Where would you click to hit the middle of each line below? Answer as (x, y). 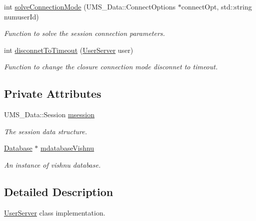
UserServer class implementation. (55, 212)
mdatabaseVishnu (67, 148)
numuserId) (21, 16)
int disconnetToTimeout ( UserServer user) (69, 50)
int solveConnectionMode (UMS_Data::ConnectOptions (90, 6)
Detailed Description (59, 191)
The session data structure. (46, 131)
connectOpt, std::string (216, 6)
